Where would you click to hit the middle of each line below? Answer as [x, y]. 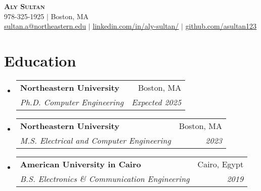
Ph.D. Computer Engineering [72, 102]
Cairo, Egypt [221, 164]
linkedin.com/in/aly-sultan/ [136, 26]
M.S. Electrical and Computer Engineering [95, 140]
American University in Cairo [80, 164]
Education [40, 60]
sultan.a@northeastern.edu [45, 26]
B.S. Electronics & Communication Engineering [105, 178]
